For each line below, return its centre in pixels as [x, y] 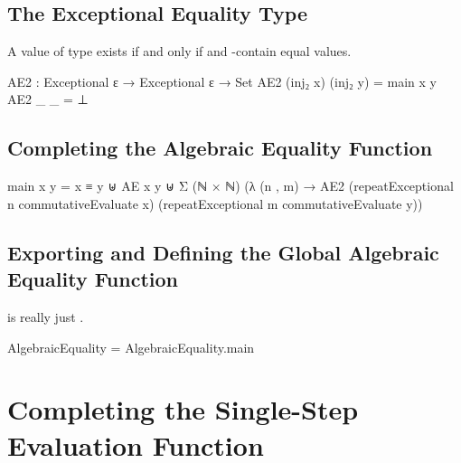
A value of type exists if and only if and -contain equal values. [179, 51]
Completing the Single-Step [183, 409]
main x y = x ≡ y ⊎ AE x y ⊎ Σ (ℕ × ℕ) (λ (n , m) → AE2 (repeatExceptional [230, 186]
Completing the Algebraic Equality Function [220, 148]
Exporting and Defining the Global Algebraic [223, 252]
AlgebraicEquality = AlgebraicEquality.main [131, 347]
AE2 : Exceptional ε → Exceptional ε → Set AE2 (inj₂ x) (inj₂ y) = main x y [222, 81]
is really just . [46, 316]
